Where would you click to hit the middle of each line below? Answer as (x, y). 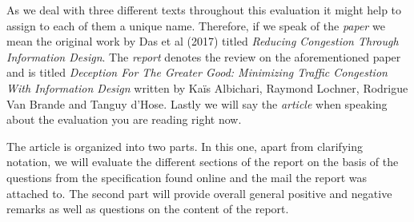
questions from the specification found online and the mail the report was (187, 177)
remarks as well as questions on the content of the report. (148, 209)
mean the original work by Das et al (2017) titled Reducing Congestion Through (203, 41)
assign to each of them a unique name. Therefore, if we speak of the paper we (196, 25)
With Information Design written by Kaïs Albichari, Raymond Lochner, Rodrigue (207, 87)
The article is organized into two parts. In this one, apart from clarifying (185, 146)
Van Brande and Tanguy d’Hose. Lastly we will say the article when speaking (197, 103)
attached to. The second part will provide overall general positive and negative (199, 193)
